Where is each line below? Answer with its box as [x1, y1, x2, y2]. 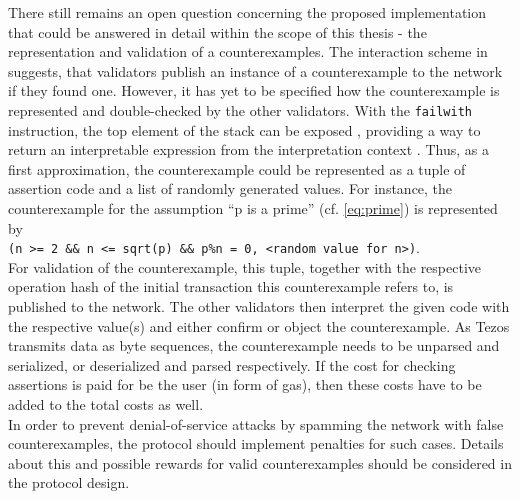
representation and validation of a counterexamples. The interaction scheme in [8, 41, 488, 62]
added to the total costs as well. [8, 394, 204, 414]
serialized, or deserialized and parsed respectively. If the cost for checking [8, 354, 456, 375]
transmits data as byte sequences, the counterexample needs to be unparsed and [8, 335, 500, 356]
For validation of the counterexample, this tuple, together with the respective [8, 256, 482, 277]
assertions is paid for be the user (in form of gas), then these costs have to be [8, 374, 482, 395]
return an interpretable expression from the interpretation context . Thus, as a [8, 139, 489, 160]
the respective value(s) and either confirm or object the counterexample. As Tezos [8, 315, 510, 336]
